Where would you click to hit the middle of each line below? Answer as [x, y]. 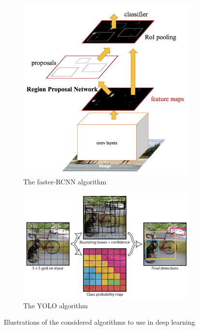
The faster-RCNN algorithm [65, 181]
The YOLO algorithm [56, 306]
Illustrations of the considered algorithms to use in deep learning [99, 322]
